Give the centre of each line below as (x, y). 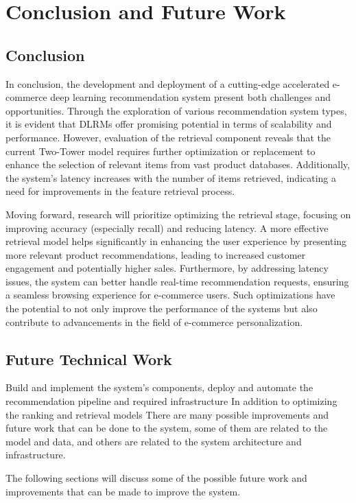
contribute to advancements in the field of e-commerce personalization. (154, 321)
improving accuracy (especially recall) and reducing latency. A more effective (167, 227)
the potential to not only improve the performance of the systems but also (162, 308)
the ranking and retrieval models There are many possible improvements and (167, 414)
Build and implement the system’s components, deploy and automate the (159, 387)
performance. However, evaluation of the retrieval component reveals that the (168, 137)
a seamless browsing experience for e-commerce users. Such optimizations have (170, 295)
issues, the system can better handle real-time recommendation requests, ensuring (177, 281)
